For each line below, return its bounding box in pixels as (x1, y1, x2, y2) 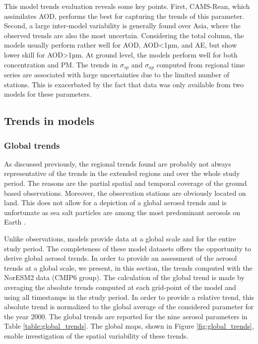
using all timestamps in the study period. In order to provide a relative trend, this (4, 291, 254, 302)
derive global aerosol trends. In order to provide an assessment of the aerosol (4, 253, 237, 263)
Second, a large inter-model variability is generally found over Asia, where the (4, 20, 241, 31)
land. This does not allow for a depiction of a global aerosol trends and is (4, 197, 227, 208)
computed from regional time (156, 59, 245, 69)
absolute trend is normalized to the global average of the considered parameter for (4, 301, 254, 312)
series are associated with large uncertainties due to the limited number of (4, 69, 229, 80)
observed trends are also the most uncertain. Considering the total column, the (4, 30, 244, 40)
